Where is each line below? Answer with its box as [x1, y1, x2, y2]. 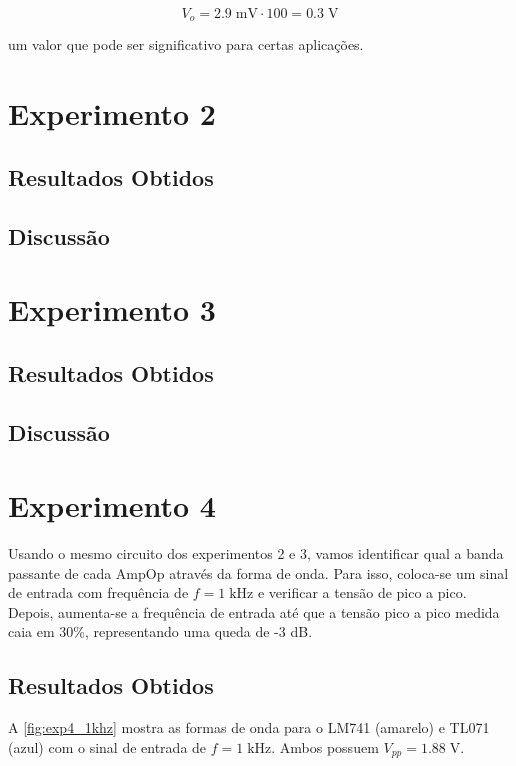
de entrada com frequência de [8, 582, 189, 603]
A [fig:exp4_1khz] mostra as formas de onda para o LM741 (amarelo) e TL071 [8, 717, 490, 738]
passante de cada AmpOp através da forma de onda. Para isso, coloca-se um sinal [8, 562, 509, 583]
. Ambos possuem [271, 736, 379, 757]
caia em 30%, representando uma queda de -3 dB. [8, 621, 313, 642]
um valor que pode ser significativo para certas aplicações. [8, 34, 364, 55]
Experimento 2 [8, 93, 216, 134]
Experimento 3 [8, 289, 216, 330]
